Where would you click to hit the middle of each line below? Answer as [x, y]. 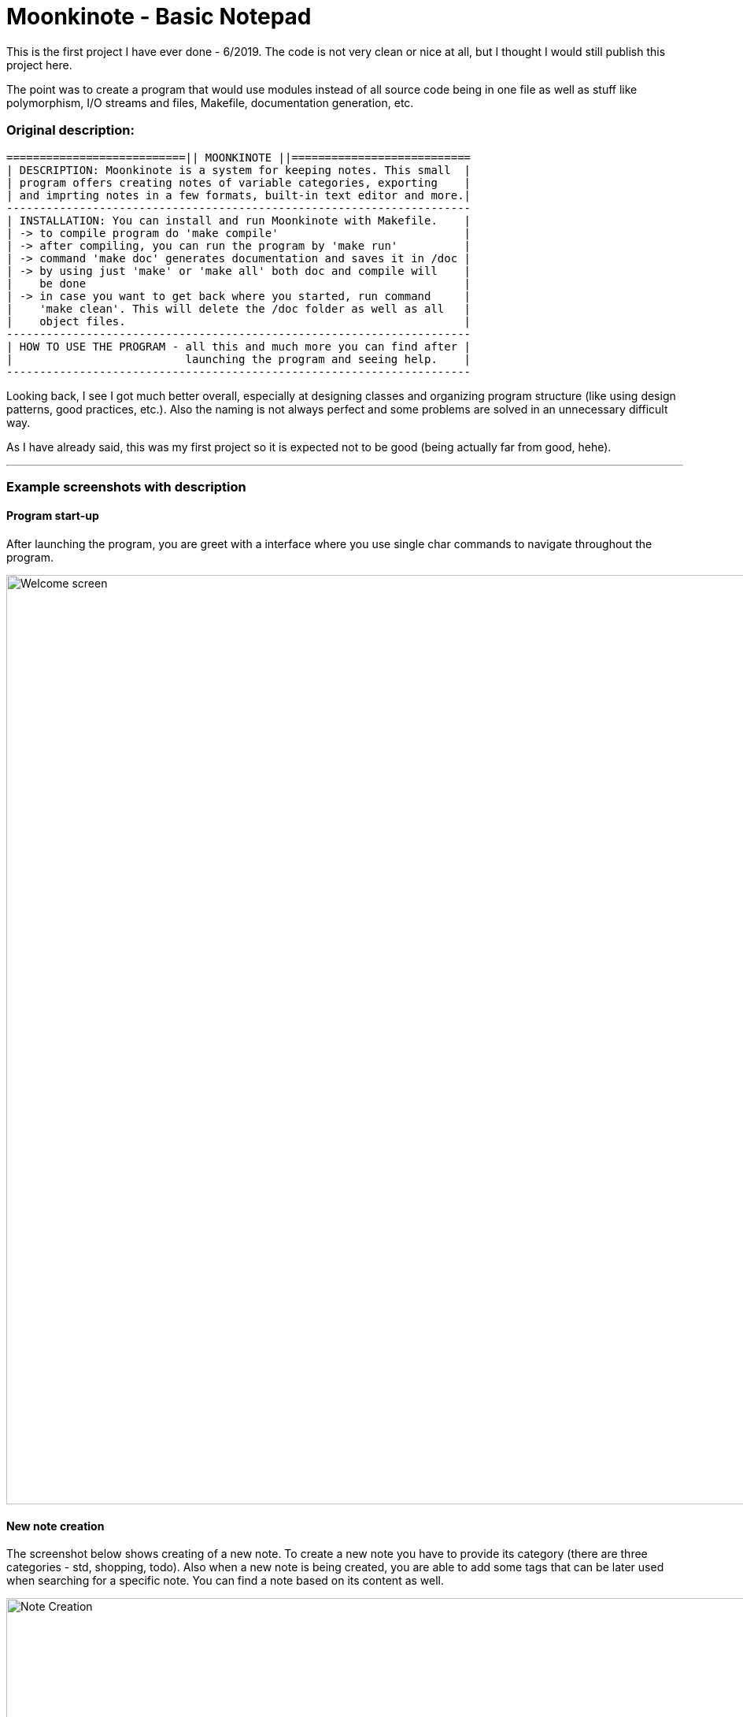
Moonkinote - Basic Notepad [159, 17]
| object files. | [239, 321]
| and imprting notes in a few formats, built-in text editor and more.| [239, 195]
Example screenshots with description [126, 486]
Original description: [70, 130]
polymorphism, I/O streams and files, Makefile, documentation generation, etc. [210, 102]
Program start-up [53, 516]
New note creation [55, 1526]
